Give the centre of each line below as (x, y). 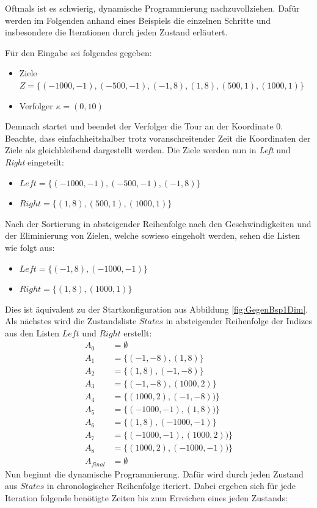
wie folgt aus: (30, 247)
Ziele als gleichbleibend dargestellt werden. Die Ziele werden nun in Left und (148, 150)
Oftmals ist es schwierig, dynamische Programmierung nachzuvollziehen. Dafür (152, 8)
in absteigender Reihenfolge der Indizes (239, 321)
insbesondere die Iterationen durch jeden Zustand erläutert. (116, 32)
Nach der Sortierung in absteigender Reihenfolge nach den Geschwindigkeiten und (158, 223)
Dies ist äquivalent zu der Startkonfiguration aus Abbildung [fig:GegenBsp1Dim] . (157, 309)
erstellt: (138, 332)
